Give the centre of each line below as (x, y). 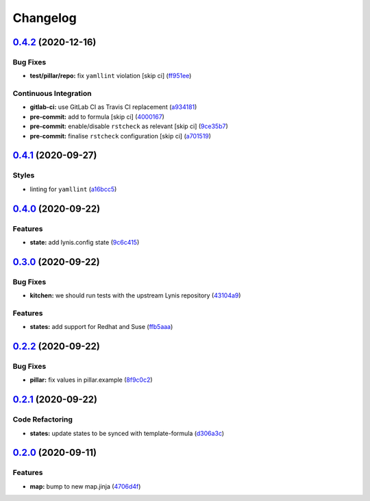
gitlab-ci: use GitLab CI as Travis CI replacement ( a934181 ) (113, 107)
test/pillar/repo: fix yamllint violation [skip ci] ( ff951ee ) (111, 76)
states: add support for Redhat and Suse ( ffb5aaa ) (101, 327)
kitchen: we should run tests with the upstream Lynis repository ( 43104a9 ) (135, 295)
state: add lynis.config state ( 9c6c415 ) (85, 242)
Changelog (45, 18)
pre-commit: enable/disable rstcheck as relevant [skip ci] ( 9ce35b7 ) (129, 126)
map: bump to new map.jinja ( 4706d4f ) (85, 486)
